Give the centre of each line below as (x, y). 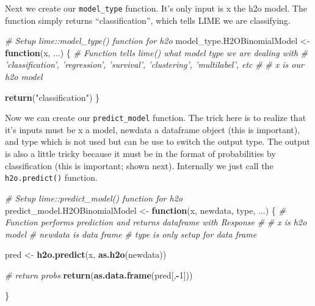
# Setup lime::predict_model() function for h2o (94, 198)
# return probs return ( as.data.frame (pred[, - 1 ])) (99, 275)
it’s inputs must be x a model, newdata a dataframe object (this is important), (153, 129)
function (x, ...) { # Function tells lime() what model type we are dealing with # (157, 52)
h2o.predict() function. (51, 177)
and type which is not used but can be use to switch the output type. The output (158, 141)
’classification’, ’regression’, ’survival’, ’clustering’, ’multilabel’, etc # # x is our (154, 64)
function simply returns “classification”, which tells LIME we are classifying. (148, 20)
